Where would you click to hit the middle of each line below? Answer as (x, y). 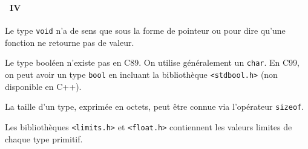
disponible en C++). (43, 86)
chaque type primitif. (44, 138)
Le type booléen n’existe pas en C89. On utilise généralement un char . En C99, (152, 62)
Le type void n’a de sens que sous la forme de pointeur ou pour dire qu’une (145, 30)
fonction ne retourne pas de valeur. (70, 42)
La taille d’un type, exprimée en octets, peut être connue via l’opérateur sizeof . (155, 106)
